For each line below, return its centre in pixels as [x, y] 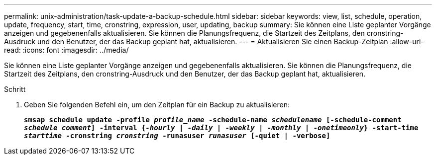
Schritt [15, 89]
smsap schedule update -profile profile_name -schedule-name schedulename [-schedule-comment [213, 120]
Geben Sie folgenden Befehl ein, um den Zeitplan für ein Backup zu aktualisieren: [157, 105]
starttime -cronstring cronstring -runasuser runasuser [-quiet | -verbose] [177, 136]
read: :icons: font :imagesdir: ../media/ [66, 50]
